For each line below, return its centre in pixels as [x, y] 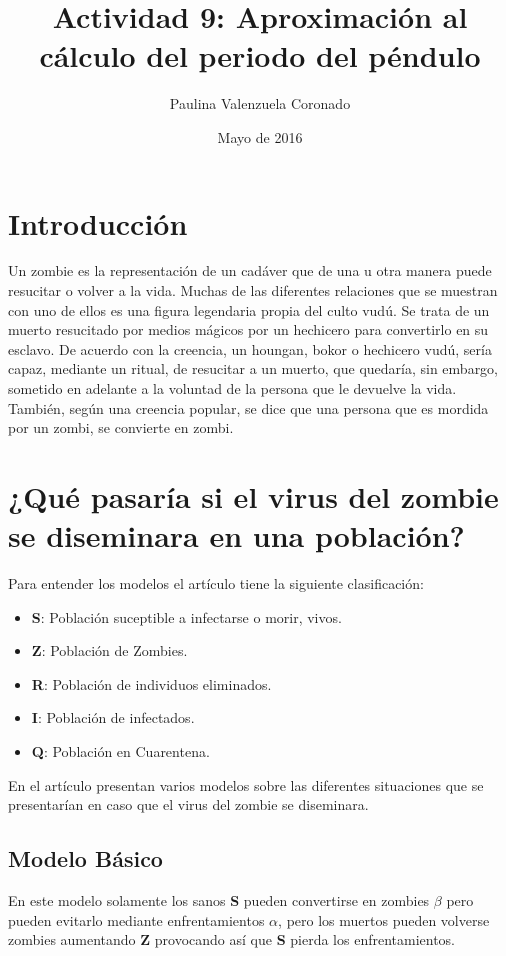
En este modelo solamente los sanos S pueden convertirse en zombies [219, 900]
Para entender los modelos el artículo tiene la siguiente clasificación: [216, 583]
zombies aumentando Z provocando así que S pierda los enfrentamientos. [232, 939]
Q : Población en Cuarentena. [120, 751]
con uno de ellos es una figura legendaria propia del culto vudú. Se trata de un [249, 309]
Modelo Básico [85, 858]
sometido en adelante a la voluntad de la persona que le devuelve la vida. [232, 388]
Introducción [98, 222]
